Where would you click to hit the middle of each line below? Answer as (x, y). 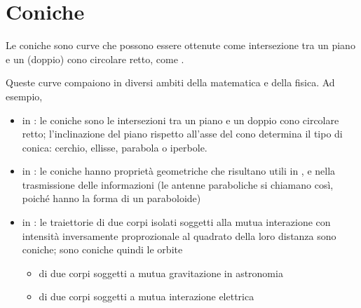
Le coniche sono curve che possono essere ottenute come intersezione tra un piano (180, 45)
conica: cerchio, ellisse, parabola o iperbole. (115, 147)
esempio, (24, 96)
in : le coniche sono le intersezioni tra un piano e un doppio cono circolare (180, 120)
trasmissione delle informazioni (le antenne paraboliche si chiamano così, (178, 184)
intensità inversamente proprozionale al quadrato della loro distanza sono (179, 235)
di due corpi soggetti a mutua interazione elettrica (147, 296)
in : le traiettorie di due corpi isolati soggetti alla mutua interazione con (176, 222)
